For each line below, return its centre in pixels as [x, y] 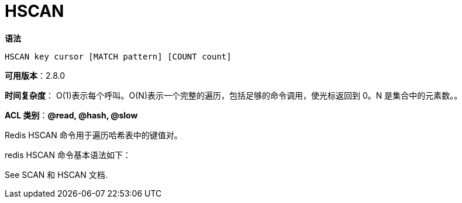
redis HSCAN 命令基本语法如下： [68, 155]
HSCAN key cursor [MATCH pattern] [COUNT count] [118, 56]
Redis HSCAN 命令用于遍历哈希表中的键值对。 [94, 135]
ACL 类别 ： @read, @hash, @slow [71, 115]
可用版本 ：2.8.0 [35, 75]
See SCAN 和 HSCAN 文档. [56, 174]
